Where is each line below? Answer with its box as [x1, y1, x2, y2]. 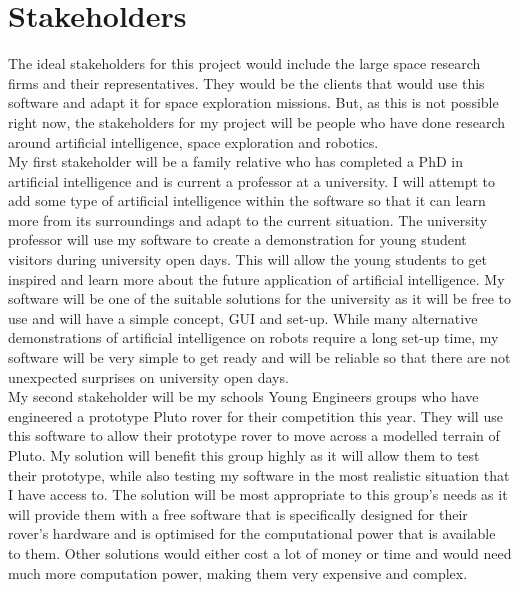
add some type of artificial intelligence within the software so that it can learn [8, 190, 486, 211]
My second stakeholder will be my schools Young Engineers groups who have [8, 386, 479, 407]
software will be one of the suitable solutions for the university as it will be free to [8, 288, 512, 309]
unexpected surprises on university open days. [8, 366, 289, 387]
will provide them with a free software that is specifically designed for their [8, 503, 468, 524]
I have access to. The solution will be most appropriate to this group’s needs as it [8, 484, 508, 505]
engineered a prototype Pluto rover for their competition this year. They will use [8, 405, 503, 426]
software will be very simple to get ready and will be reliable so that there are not [8, 347, 511, 368]
